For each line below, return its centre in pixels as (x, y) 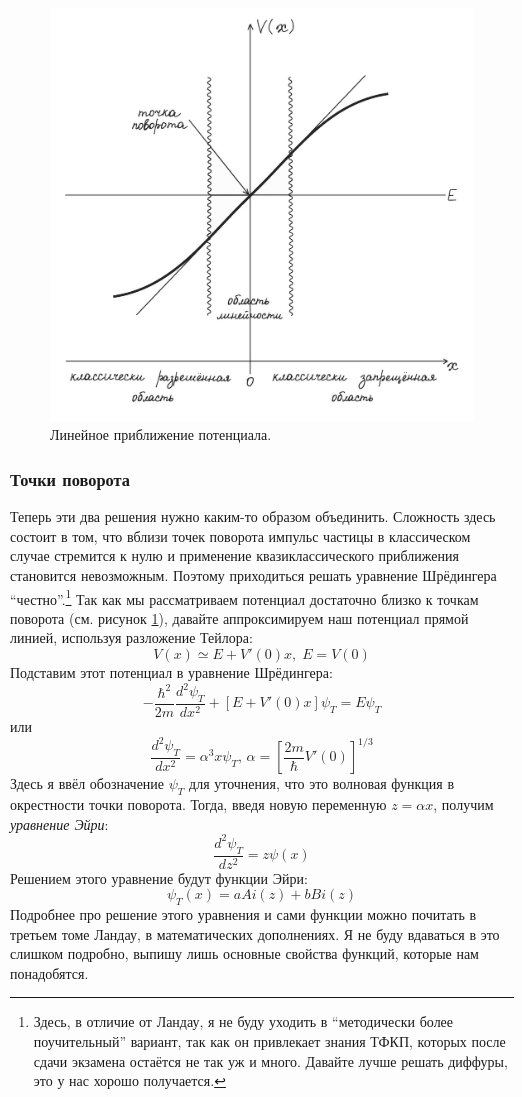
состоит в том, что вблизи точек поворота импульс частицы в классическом (240, 535)
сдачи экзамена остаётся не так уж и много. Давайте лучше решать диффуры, (270, 1060)
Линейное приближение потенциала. (161, 434)
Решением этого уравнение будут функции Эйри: (159, 877)
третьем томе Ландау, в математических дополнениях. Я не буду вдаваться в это (255, 933)
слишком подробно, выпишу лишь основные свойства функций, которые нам (244, 953)
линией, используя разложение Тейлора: (131, 637)
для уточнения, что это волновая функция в (322, 783)
